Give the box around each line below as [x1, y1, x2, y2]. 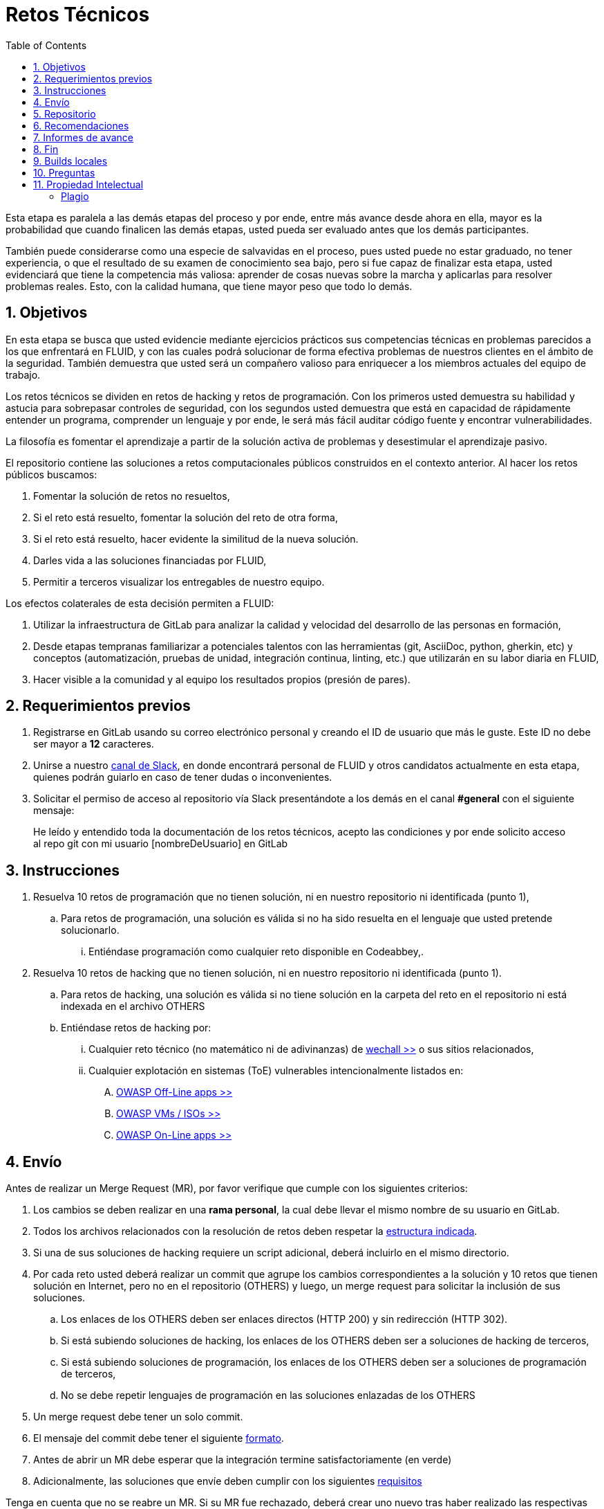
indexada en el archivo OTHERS [61, 1000, 205, 1013]
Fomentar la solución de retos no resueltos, [33, 489, 230, 502]
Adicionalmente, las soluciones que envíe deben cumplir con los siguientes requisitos [33, 1475, 422, 1488]
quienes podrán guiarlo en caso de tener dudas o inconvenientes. [33, 771, 332, 784]
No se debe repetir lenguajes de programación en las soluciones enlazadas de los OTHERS [61, 1389, 475, 1402]
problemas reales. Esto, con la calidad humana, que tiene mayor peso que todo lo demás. [6, 280, 413, 292]
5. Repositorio [33, 107, 96, 120]
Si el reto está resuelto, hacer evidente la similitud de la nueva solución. [33, 532, 359, 545]
